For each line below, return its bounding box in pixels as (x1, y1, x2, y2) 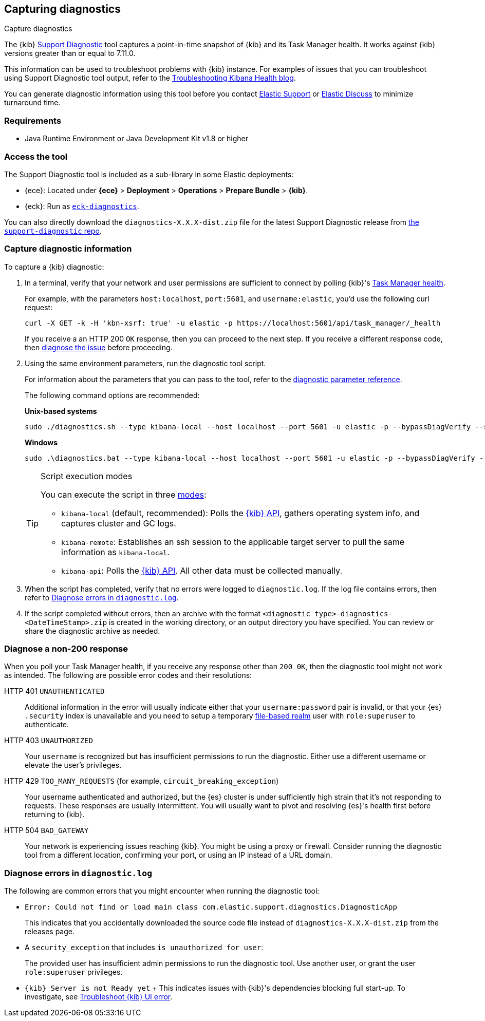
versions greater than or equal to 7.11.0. (4, 49, 136, 58)
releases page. (25, 927, 74, 936)
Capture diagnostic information (4, 243, 132, 254)
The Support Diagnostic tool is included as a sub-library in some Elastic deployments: (4, 169, 294, 179)
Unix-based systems (25, 406, 97, 415)
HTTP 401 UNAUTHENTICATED (4, 687, 105, 696)
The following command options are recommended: (25, 390, 200, 400)
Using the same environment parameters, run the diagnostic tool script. (25, 358, 266, 368)
